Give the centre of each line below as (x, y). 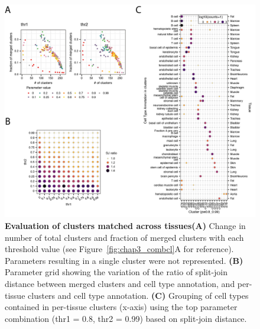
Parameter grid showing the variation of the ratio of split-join (116, 272)
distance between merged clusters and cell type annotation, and (120, 283)
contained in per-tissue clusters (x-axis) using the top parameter (121, 307)
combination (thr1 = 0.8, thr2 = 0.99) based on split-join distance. (126, 318)
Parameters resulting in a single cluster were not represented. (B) (124, 260)
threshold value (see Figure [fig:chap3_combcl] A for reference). (119, 249)
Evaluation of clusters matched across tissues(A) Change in (125, 225)
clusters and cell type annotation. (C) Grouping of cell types (138, 295)
